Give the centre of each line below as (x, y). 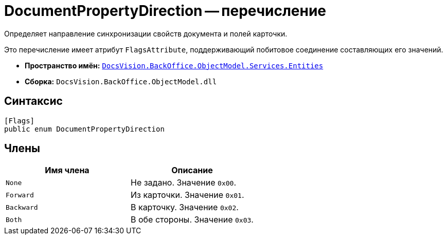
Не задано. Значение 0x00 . (183, 183)
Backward (22, 207)
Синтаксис (33, 101)
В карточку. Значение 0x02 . (184, 207)
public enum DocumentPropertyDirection (84, 129)
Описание (192, 170)
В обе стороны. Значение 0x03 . (192, 220)
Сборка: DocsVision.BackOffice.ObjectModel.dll (121, 81)
